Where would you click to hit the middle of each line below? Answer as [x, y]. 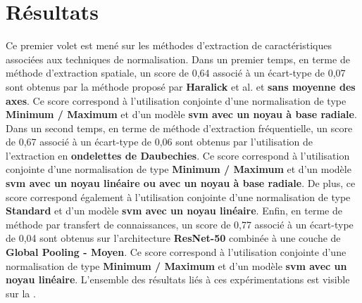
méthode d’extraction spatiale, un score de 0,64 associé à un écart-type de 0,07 [176, 73]
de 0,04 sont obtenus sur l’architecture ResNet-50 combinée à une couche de [173, 238]
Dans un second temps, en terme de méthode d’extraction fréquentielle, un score [179, 128]
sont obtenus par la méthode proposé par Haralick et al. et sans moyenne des [181, 86]
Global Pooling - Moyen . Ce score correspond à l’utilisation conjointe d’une [176, 252]
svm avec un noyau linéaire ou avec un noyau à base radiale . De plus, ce [181, 183]
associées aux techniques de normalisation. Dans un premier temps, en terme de [178, 59]
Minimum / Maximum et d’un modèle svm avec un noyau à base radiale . [181, 114]
